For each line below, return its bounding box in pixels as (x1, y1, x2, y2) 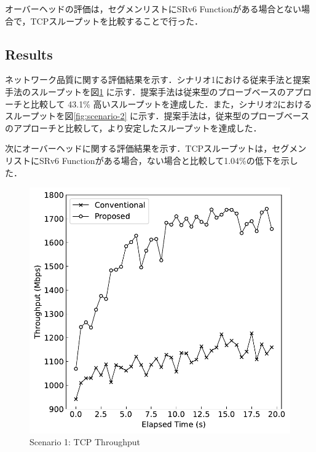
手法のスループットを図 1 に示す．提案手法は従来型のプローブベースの (5, 85, 286, 98)
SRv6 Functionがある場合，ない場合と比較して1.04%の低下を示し (39, 154, 298, 166)
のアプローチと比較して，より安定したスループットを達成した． (5, 121, 262, 134)
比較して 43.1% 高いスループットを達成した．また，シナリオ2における (30, 97, 312, 110)
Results (5, 44, 53, 63)
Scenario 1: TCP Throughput (30, 435, 140, 448)
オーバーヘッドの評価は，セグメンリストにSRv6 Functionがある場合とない (5, 2, 302, 15)
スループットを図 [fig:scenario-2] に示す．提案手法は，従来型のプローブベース (5, 109, 309, 122)
